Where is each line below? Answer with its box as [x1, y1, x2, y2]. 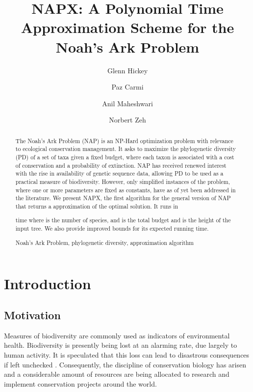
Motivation [4, 307, 61, 322]
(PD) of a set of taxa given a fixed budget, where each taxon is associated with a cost [15, 152, 234, 161]
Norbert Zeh [109, 115, 146, 125]
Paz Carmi [111, 82, 144, 92]
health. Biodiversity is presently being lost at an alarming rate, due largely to [4, 340, 237, 350]
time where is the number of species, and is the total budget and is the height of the [15, 216, 231, 224]
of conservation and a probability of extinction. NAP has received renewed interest [15, 161, 227, 169]
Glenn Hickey [107, 65, 148, 75]
